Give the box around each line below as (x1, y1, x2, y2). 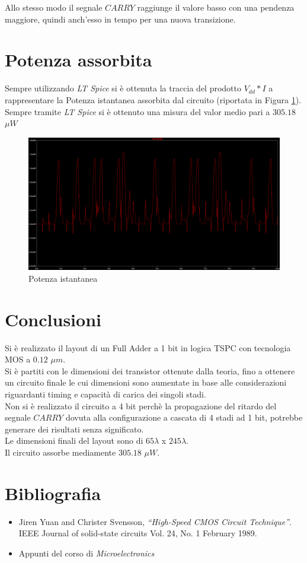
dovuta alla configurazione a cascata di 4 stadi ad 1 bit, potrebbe (65, 411, 303, 424)
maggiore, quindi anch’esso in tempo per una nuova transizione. (5, 12, 236, 25)
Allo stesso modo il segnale (5, 1, 103, 13)
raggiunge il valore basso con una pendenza (137, 1, 295, 13)
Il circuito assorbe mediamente (5, 446, 116, 458)
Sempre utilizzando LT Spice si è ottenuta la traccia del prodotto (5, 82, 241, 94)
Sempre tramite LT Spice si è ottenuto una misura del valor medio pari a (5, 105, 270, 117)
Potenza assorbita (5, 47, 152, 72)
